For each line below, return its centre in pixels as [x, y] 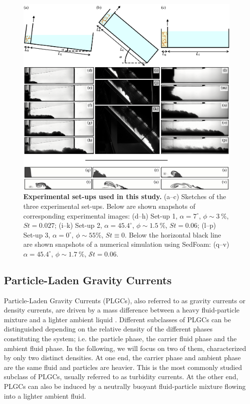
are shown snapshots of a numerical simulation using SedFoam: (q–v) [126, 244]
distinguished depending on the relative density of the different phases [108, 329]
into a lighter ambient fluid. [45, 395]
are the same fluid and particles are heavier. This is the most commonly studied [123, 367]
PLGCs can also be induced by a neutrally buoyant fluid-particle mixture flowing [125, 386]
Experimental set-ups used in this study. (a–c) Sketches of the [125, 196]
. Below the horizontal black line [173, 234]
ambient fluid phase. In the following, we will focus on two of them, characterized [125, 348]
